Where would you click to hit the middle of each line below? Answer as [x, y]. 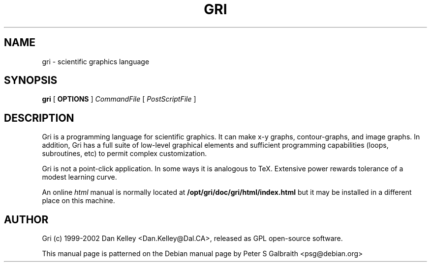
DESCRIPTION [39, 118]
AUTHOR [26, 219]
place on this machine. [78, 201]
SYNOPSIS [31, 80]
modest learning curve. [79, 177]
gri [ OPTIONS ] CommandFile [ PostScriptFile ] [119, 99]
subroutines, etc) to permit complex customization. [124, 154]
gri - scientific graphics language [96, 61]
